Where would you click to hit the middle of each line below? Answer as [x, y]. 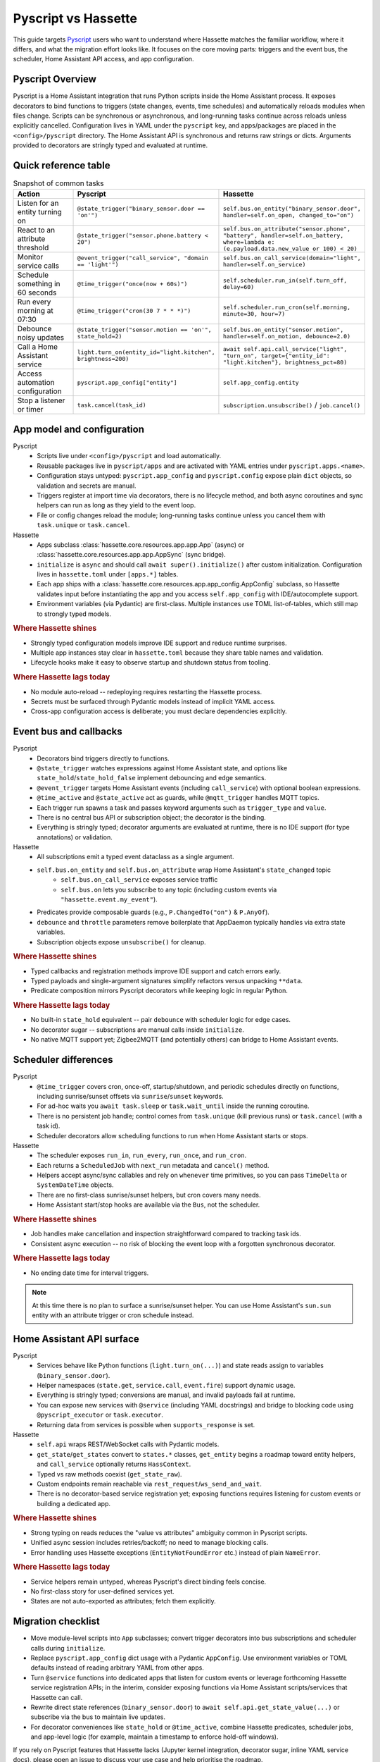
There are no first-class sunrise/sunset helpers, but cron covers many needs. [149, 1195]
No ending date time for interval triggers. [90, 1273]
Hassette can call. [57, 1697]
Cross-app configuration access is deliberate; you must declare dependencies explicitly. [159, 711]
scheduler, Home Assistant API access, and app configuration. [103, 59]
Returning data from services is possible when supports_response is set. [146, 1424]
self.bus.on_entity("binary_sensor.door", [292, 209]
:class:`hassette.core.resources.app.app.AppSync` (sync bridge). [132, 555]
